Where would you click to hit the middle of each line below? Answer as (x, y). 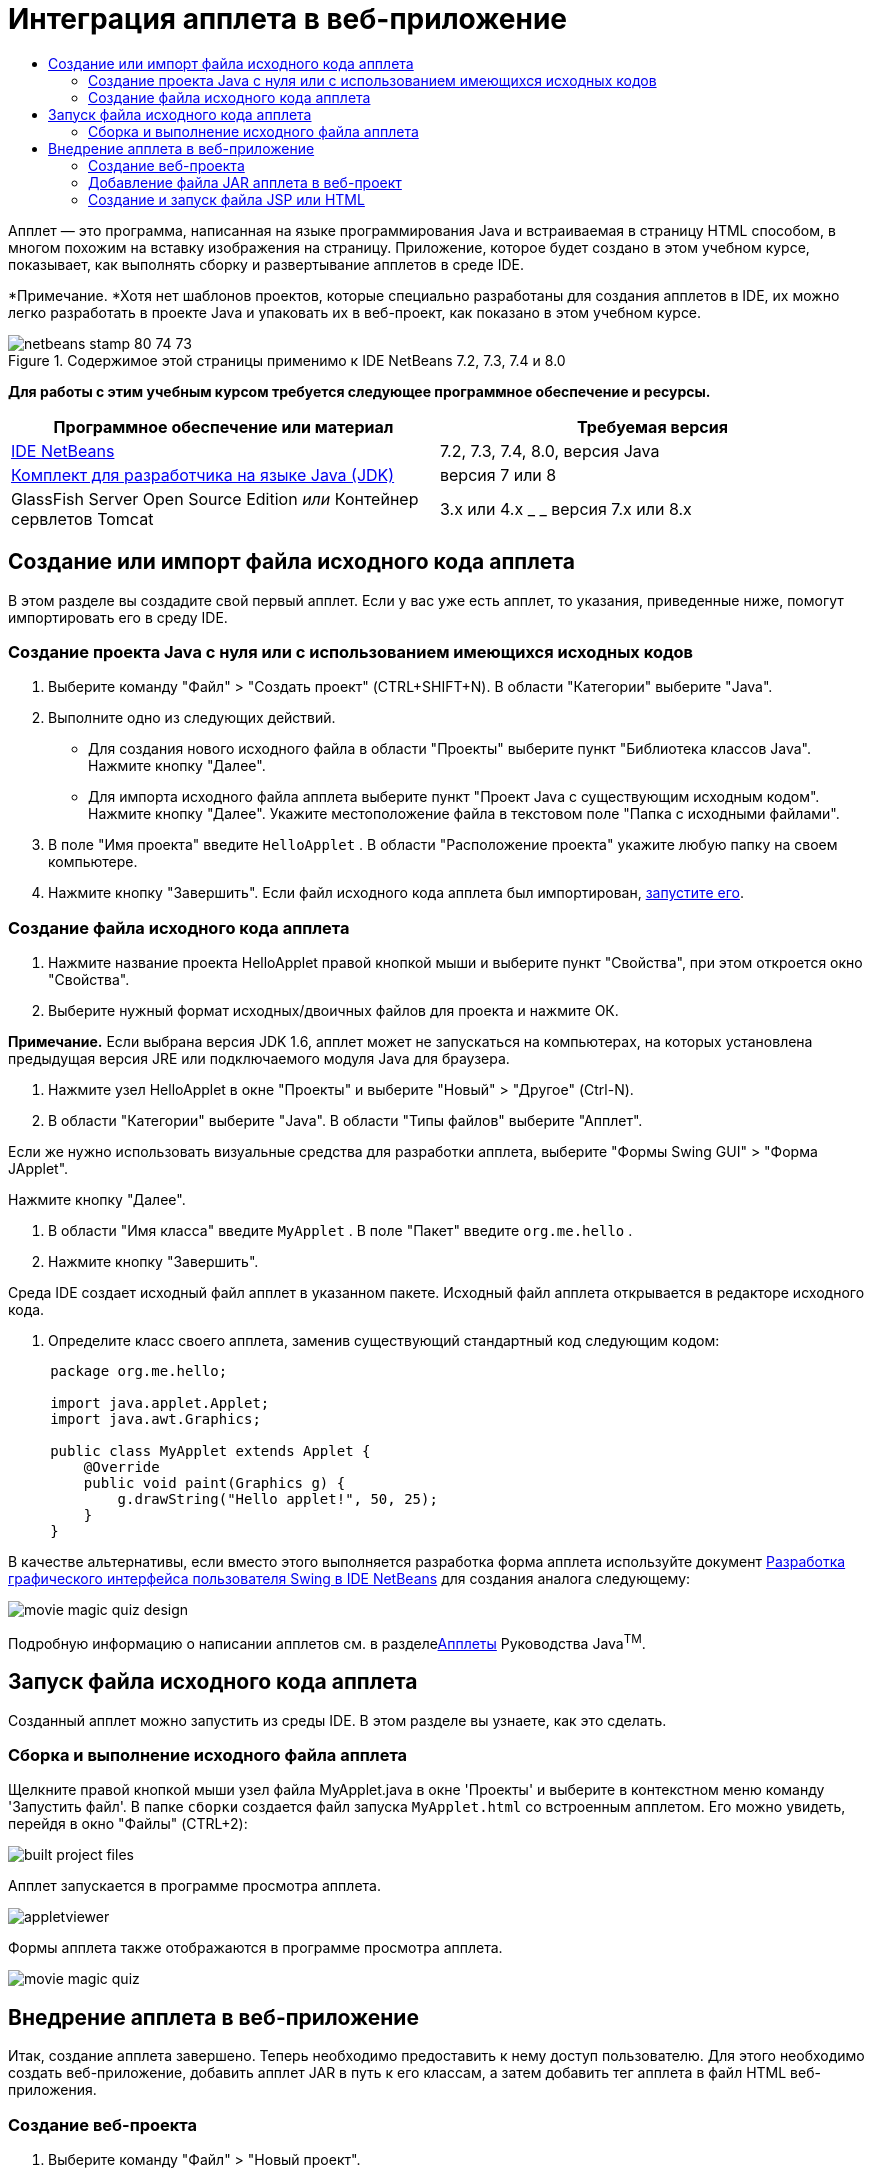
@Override (121, 1467)
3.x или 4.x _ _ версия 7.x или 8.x (566, 508)
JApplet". (38, 1169)
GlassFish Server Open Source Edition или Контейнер (215, 498)
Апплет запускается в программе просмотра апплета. (194, 1886)
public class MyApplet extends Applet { (210, 1451)
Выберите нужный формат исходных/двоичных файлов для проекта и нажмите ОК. (333, 1011)
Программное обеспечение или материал (223, 426)
